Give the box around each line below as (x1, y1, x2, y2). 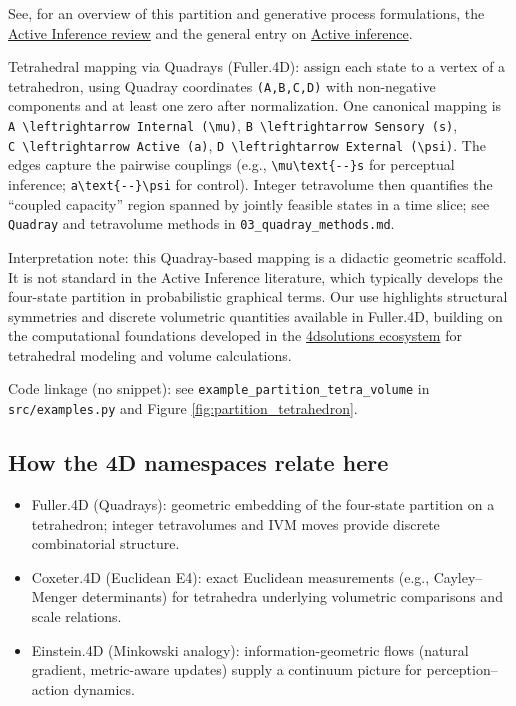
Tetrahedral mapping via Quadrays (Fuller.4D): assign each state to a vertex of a (8, 56, 506, 77)
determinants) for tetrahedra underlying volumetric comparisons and (82, 586, 503, 607)
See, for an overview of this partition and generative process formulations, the (8, 3, 485, 23)
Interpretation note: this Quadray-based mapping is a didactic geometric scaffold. (8, 246, 507, 267)
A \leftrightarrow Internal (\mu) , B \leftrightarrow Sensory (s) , (8, 115, 458, 136)
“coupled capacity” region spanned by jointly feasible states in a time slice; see (8, 193, 490, 214)
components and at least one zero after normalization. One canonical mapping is (8, 95, 502, 116)
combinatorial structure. (31, 533, 180, 554)
